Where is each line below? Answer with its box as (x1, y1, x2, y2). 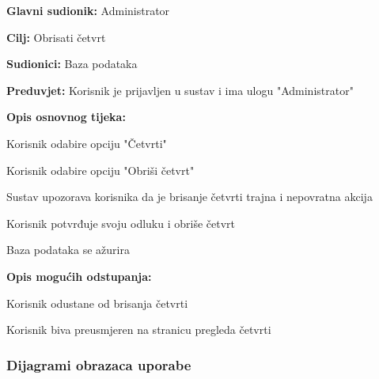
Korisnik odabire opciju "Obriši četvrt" (6, 161, 195, 178)
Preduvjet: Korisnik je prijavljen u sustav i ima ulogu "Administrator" (6, 81, 354, 98)
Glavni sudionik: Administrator (6, 2, 170, 18)
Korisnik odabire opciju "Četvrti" (6, 135, 167, 151)
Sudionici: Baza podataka (6, 55, 138, 72)
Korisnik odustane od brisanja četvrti (6, 294, 188, 311)
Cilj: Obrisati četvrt (6, 28, 106, 45)
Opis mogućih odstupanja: (6, 267, 152, 284)
